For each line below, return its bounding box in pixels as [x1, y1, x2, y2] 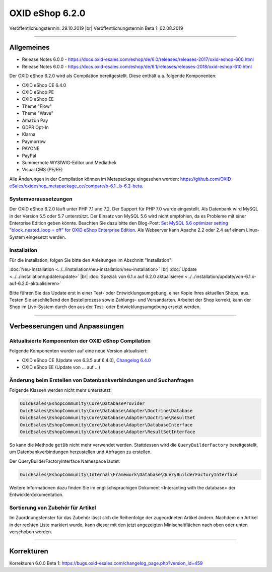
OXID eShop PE [22, 89, 54, 95]
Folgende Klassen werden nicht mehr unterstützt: [9, 387, 112, 393]
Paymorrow [22, 138, 46, 145]
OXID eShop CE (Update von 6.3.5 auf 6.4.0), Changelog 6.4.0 [22, 357, 151, 363]
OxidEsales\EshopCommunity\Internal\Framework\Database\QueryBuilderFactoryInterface [20, 471, 238, 477]
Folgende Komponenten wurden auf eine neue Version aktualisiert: [9, 348, 148, 354]
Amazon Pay [22, 117, 48, 123]
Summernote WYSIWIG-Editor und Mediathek [22, 159, 117, 166]
